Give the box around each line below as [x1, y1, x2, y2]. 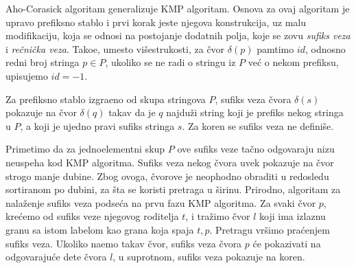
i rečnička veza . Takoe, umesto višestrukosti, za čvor [5, 41, 225, 56]
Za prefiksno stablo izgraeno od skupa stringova [5, 91, 206, 106]
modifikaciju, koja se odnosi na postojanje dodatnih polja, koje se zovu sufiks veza [5, 28, 351, 43]
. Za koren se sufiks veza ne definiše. [182, 118, 334, 133]
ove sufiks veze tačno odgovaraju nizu [177, 142, 335, 156]
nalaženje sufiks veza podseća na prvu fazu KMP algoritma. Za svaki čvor [5, 195, 316, 210]
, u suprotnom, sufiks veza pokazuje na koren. [112, 249, 305, 264]
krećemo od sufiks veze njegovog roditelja [5, 209, 179, 223]
